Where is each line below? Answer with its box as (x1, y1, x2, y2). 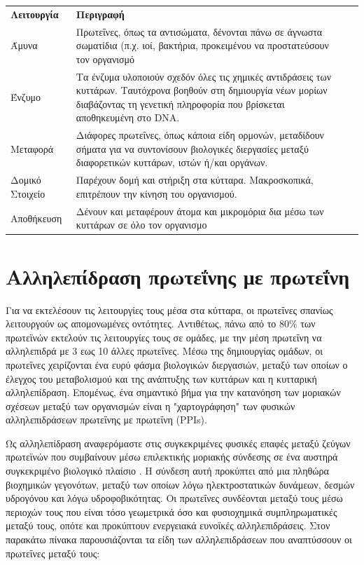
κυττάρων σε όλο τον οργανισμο (76, 217, 207, 232)
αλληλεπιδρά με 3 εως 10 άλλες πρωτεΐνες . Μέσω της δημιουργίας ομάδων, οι (6, 343, 323, 358)
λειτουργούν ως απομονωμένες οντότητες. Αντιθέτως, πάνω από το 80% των (6, 316, 316, 331)
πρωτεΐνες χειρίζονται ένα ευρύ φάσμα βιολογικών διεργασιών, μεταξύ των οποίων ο (6, 357, 348, 372)
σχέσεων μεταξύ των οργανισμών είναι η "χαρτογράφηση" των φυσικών (6, 398, 295, 413)
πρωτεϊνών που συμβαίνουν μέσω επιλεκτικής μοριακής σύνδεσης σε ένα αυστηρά (6, 449, 338, 464)
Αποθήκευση (10, 210, 62, 225)
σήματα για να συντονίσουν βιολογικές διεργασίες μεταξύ (76, 141, 309, 156)
